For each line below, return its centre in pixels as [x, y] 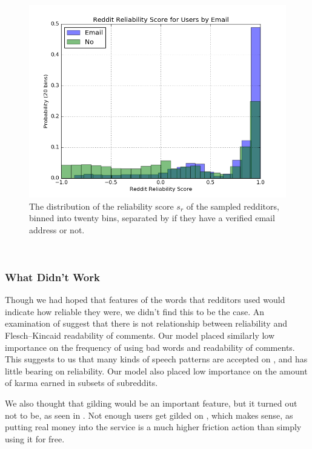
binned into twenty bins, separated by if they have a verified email [152, 218]
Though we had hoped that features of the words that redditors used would [145, 300]
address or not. [57, 229]
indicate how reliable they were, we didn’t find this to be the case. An [134, 311]
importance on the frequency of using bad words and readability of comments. [150, 347]
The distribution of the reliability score [101, 206]
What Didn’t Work [52, 277]
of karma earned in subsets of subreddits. [81, 383]
